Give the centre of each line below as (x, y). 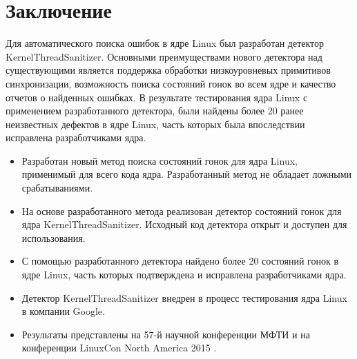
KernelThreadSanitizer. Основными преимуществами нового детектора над (164, 56)
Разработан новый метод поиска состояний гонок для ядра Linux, (160, 160)
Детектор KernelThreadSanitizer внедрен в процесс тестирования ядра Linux (184, 297)
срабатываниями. (57, 188)
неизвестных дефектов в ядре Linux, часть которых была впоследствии (155, 124)
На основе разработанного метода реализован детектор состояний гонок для (182, 211)
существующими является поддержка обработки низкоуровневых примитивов (168, 70)
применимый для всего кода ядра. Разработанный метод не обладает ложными (187, 174)
